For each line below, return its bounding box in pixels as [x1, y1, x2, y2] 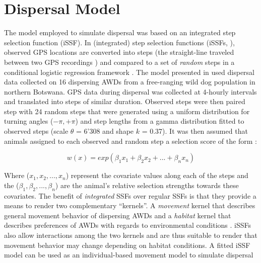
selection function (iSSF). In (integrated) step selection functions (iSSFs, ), [4, 37, 235, 47]
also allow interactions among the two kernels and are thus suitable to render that [4, 230, 257, 240]
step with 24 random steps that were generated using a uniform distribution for [4, 106, 250, 116]
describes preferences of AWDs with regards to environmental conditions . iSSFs [4, 220, 251, 230]
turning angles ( [4, 116, 53, 126]
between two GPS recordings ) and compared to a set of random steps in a [4, 56, 235, 67]
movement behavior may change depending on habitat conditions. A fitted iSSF [4, 239, 250, 250]
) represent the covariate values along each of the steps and [66, 170, 248, 181]
